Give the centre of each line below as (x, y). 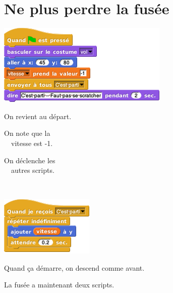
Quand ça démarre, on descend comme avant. (74, 267)
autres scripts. (33, 170)
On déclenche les (30, 160)
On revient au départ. (38, 116)
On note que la (27, 133)
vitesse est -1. (32, 143)
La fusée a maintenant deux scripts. (59, 285)
